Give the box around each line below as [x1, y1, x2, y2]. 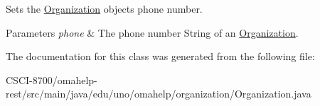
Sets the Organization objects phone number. [6, 1, 203, 16]
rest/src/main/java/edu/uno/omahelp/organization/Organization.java [6, 86, 311, 101]
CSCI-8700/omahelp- [6, 72, 97, 87]
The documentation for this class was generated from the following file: [6, 49, 315, 64]
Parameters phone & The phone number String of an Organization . [6, 25, 299, 40]
